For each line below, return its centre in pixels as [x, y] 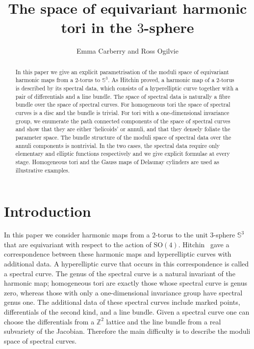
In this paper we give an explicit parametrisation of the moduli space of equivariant [122, 72]
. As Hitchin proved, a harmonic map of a [161, 80]
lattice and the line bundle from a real [164, 321]
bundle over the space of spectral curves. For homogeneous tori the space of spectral [123, 104]
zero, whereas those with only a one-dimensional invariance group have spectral [123, 292]
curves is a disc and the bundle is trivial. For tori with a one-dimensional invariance [122, 112]
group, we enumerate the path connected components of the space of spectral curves [123, 121]
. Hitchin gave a [204, 244]
